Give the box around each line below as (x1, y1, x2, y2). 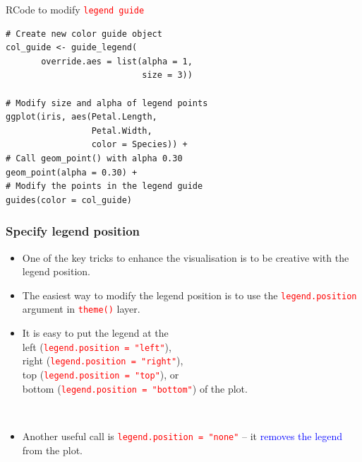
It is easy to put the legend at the (22, 325, 169, 340)
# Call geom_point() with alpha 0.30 (6, 154, 183, 163)
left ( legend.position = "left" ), (22, 339, 171, 354)
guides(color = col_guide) (6, 195, 132, 205)
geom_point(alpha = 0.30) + (6, 167, 138, 178)
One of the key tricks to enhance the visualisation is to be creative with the (22, 250, 349, 265)
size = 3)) (142, 70, 193, 81)
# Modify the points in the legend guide (6, 181, 203, 192)
